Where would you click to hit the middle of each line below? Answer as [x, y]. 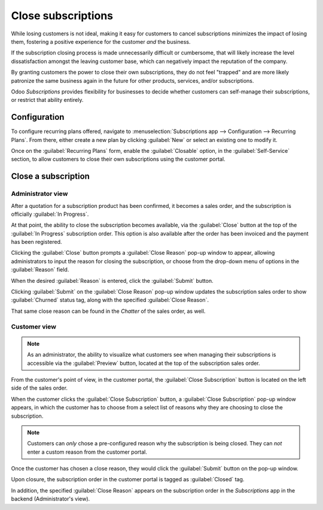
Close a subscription [50, 176]
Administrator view [39, 194]
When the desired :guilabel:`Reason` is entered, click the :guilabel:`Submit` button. [112, 280]
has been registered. [36, 242]
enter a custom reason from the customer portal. [87, 452]
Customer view [34, 327]
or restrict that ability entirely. [47, 100]
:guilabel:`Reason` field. [40, 270]
